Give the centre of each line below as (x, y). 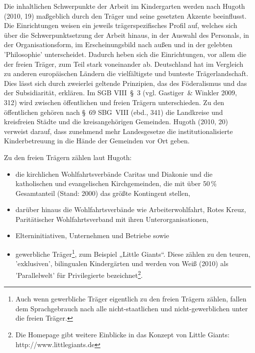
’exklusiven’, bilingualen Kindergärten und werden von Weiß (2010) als (122, 263)
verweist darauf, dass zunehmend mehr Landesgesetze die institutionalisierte (118, 131)
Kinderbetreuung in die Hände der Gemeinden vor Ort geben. (97, 141)
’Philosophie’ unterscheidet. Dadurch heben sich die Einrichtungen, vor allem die (125, 54)
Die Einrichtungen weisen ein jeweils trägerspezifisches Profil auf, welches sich (121, 25)
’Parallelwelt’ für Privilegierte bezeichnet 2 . (79, 274)
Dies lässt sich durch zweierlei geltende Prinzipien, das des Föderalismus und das (126, 83)
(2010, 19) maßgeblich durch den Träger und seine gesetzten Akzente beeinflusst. (125, 15)
